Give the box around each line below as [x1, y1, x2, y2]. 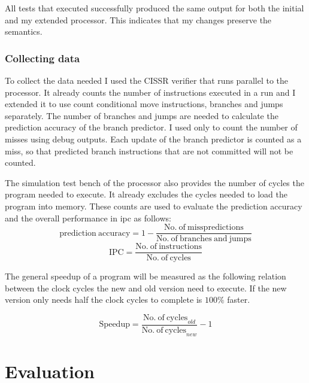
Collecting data [5, 50, 80, 65]
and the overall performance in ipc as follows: [5, 211, 171, 224]
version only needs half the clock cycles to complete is [5, 293, 202, 306]
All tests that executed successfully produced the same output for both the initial [5, 2, 304, 14]
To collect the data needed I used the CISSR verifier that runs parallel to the [5, 74, 288, 86]
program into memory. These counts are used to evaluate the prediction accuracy [5, 199, 302, 212]
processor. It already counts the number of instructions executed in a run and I [5, 86, 296, 98]
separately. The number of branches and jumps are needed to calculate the [5, 109, 278, 121]
